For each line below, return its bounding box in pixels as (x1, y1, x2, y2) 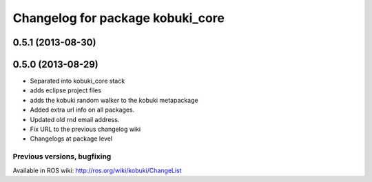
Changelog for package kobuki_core (12, 10, 225, 26)
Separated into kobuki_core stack (30, 77, 125, 85)
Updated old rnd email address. (30, 115, 120, 123)
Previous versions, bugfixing (12, 152, 112, 161)
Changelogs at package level (30, 134, 113, 143)
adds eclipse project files (30, 86, 101, 94)
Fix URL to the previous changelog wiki (30, 125, 141, 134)
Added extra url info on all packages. (30, 105, 135, 114)
